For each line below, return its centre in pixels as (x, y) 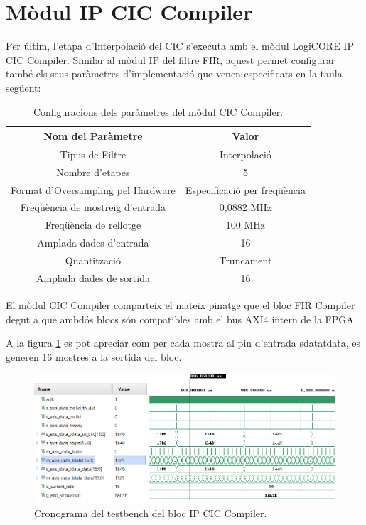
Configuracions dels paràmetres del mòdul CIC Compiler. (158, 111)
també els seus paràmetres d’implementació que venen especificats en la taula (174, 74)
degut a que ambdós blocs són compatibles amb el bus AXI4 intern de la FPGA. (181, 319)
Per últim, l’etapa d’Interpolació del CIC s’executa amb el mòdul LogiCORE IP (180, 46)
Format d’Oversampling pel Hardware (93, 189)
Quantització (93, 260)
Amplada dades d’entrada (93, 243)
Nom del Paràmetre (93, 136)
